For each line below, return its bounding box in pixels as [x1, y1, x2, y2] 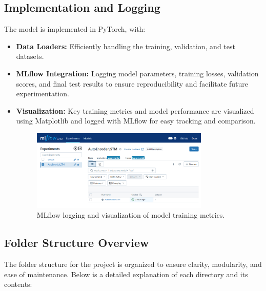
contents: [4, 279, 32, 289]
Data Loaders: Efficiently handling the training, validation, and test [16, 40, 235, 51]
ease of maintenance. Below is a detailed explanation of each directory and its [4, 268, 248, 279]
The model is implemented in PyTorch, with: [4, 24, 146, 34]
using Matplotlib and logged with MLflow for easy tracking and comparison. [16, 115, 256, 126]
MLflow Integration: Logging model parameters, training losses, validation [16, 68, 259, 78]
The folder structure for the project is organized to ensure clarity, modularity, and [4, 259, 262, 269]
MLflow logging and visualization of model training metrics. [36, 210, 225, 220]
